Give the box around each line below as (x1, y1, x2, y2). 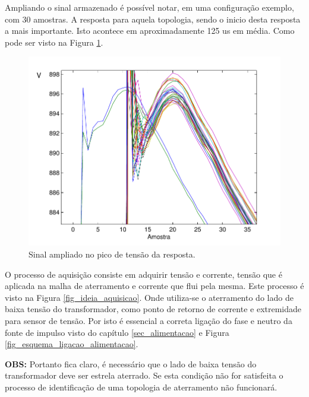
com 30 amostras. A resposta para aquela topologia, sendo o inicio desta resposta (5, 12, 301, 25)
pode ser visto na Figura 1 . (5, 36, 103, 48)
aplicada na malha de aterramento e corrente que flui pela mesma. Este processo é (5, 280, 304, 292)
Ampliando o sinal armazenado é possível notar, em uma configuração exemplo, (5, 1, 294, 13)
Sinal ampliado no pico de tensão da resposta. (29, 248, 196, 261)
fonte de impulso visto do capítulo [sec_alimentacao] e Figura (5, 326, 229, 338)
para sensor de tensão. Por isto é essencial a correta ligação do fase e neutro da (5, 315, 292, 327)
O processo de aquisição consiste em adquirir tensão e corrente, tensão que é (5, 268, 282, 280)
